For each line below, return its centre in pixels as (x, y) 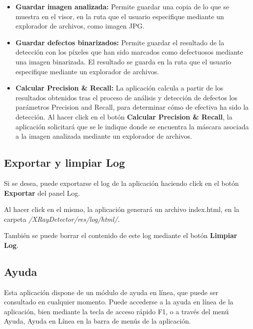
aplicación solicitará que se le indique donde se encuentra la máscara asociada (132, 126)
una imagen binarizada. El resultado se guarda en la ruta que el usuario (123, 61)
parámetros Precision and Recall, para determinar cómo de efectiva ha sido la (132, 107)
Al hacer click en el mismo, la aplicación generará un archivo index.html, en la (122, 209)
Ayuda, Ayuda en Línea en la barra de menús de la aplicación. (98, 321)
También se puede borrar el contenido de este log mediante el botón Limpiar (121, 235)
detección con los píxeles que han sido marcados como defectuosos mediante (129, 52)
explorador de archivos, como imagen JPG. (80, 26)
